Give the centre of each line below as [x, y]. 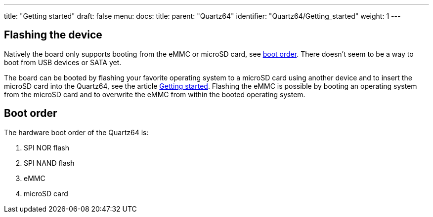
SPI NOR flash [46, 147]
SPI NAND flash [49, 163]
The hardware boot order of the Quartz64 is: [76, 132]
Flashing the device [53, 35]
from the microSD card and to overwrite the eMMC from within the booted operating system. [155, 94]
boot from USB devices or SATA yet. [63, 62]
